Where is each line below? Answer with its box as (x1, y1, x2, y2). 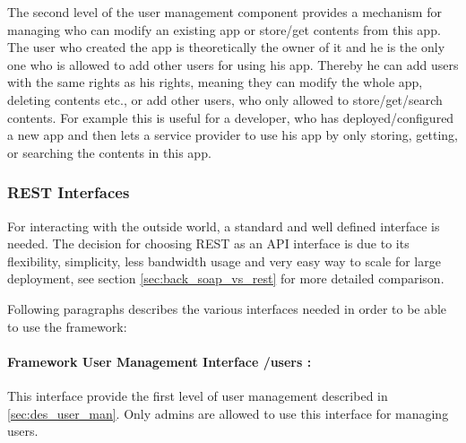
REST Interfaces (7, 181, 130, 204)
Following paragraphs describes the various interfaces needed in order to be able (7, 299, 447, 317)
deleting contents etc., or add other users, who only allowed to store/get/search (7, 90, 443, 109)
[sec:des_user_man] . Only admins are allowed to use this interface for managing (7, 404, 449, 422)
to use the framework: (7, 317, 127, 335)
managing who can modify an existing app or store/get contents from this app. (7, 20, 441, 39)
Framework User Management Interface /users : (7, 352, 312, 370)
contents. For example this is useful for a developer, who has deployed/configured (7, 108, 454, 126)
